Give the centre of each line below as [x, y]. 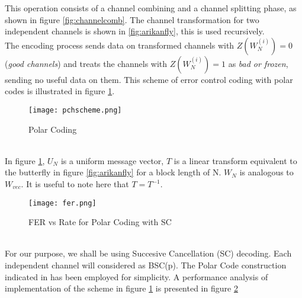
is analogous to [266, 172]
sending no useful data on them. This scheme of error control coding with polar [149, 79]
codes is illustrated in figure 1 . [60, 91]
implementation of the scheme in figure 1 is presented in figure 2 [121, 288]
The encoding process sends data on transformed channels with [120, 45]
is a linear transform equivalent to [235, 160]
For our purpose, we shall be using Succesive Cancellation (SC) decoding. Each [148, 253]
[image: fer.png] [62, 203]
